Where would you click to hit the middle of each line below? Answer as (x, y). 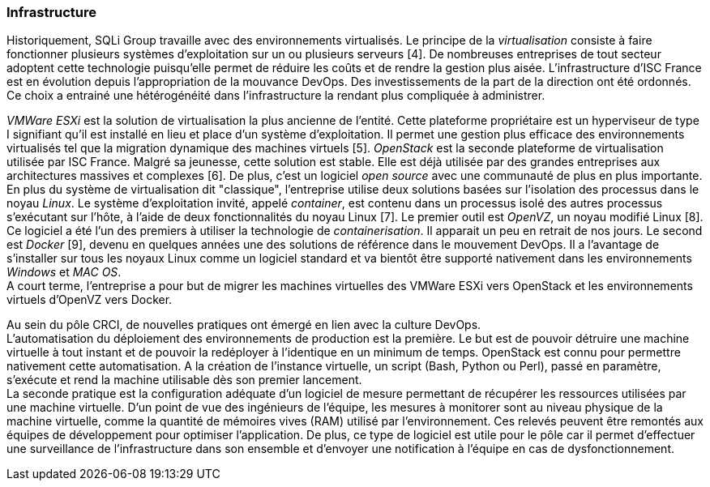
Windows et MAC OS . (64, 272)
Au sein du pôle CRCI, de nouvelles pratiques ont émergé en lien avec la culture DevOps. (244, 325)
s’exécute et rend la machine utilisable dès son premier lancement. (184, 380)
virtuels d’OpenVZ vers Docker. (90, 300)
